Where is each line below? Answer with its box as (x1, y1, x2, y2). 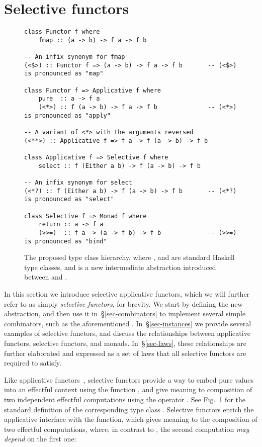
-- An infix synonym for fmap (24, 53, 125, 61)
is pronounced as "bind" (24, 237, 107, 245)
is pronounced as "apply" (24, 112, 111, 119)
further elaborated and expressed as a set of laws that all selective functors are (4, 347, 246, 358)
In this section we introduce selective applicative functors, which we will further (4, 288, 250, 299)
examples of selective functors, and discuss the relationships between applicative (4, 328, 250, 338)
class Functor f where (24, 28, 100, 36)
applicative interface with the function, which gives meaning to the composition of (4, 414, 257, 424)
